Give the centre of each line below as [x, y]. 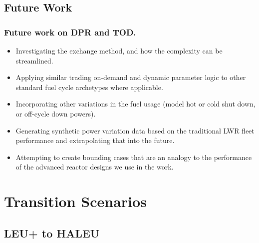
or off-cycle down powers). [56, 113]
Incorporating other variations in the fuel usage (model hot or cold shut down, [135, 104]
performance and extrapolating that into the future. [95, 140]
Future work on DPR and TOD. [70, 32]
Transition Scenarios [75, 201]
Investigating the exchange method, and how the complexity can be [119, 50]
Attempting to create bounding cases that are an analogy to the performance [134, 157]
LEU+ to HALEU [52, 233]
